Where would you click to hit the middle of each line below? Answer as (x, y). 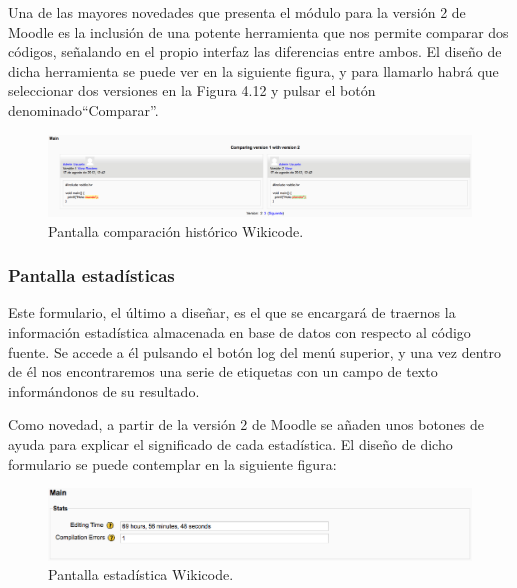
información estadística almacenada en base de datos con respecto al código (239, 331)
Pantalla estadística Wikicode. (141, 574)
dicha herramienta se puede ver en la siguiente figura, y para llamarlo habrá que (253, 70)
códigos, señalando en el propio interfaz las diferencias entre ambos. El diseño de (255, 51)
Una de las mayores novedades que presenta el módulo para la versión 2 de (237, 12)
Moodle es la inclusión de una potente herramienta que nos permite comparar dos (258, 31)
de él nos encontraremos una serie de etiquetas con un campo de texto (223, 371)
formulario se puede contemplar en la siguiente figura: (172, 463)
